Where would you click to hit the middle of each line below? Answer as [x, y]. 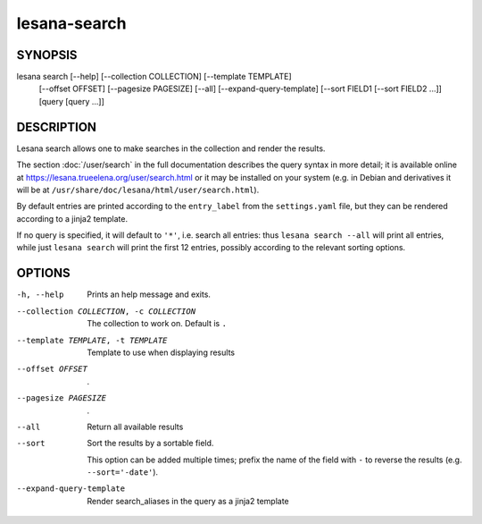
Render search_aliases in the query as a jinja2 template [188, 501]
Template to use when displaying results [161, 352]
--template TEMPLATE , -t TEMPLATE [92, 340]
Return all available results [135, 427]
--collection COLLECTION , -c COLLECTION [106, 311]
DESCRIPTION [57, 127]
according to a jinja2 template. [72, 218]
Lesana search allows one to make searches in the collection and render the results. [171, 148]
